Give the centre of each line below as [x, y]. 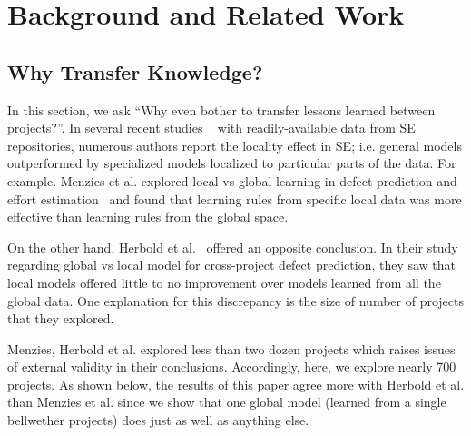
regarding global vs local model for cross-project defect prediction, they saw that [232, 265]
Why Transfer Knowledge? [135, 71]
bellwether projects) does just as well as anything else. [158, 420]
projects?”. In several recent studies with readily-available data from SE [211, 128]
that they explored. [61, 318]
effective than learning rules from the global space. [148, 217]
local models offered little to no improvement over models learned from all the [224, 282]
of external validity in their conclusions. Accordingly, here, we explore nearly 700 [232, 367]
